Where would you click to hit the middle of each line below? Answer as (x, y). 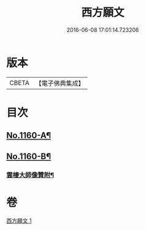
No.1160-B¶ (29, 156)
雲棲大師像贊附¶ (30, 175)
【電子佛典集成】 (60, 83)
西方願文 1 (19, 220)
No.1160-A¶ (29, 135)
